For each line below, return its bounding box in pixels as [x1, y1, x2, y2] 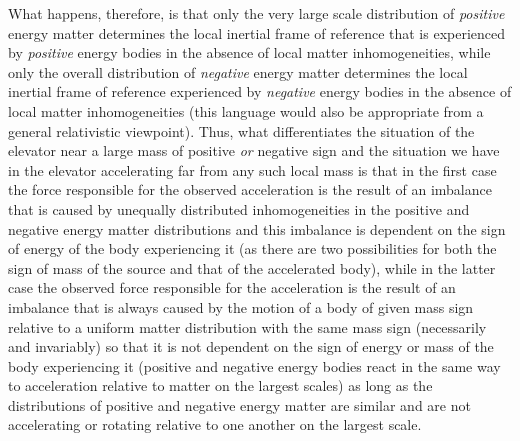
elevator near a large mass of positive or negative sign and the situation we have [8, 140, 500, 161]
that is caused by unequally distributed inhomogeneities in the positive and [8, 198, 470, 219]
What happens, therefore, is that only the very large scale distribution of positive [8, 3, 505, 23]
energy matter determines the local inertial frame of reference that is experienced [8, 22, 506, 43]
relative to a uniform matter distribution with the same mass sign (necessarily [8, 316, 487, 337]
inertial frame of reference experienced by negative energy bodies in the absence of [8, 81, 512, 102]
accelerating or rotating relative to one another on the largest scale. [8, 414, 422, 435]
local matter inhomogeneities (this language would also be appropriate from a [8, 100, 484, 121]
